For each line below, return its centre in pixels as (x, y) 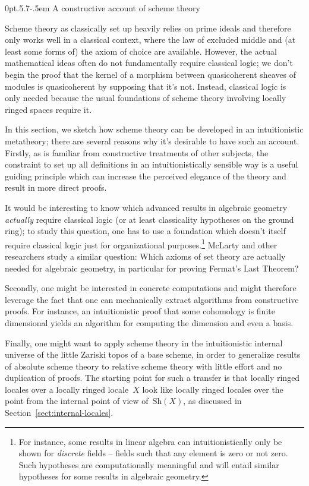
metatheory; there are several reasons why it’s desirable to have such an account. (152, 141)
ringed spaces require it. (48, 109)
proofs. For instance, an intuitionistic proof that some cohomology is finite (140, 311)
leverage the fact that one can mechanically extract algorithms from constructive (152, 299)
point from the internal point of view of (77, 401)
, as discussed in (212, 401)
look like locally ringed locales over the (213, 389)
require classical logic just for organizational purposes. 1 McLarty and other (141, 244)
